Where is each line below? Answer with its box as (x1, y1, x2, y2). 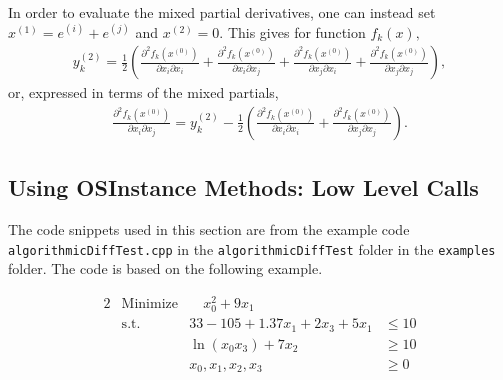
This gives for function (227, 21, 366, 42)
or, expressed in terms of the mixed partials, (8, 82, 279, 103)
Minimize (121, 296, 179, 311)
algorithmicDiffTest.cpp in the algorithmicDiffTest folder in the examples (8, 238, 496, 259)
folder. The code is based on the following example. (8, 258, 323, 279)
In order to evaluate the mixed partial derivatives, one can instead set (8, 2, 436, 22)
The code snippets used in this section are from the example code (8, 219, 410, 240)
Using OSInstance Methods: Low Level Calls (8, 172, 479, 203)
